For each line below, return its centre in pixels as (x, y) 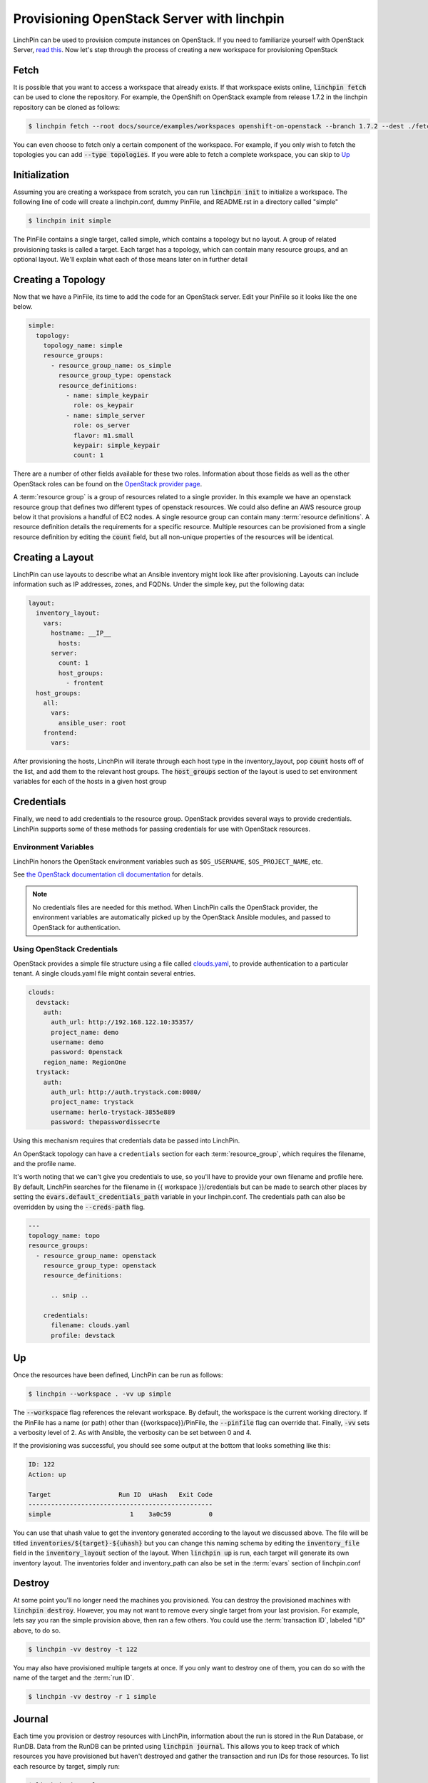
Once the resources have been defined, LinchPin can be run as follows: (118, 1375)
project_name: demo (85, 1032)
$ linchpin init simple (70, 221)
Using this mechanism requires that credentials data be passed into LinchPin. (127, 1140)
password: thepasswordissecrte (106, 1122)
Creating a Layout (53, 557)
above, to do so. (37, 1630)
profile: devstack (83, 1335)
